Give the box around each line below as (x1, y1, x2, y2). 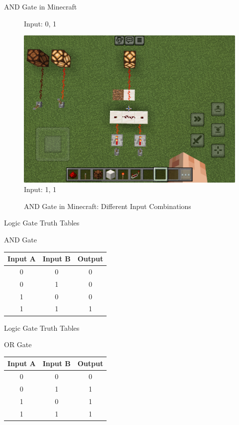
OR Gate (4, 339, 32, 350)
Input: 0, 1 (24, 18, 56, 28)
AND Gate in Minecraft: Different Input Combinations (24, 201, 191, 211)
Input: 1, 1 (24, 184, 56, 195)
